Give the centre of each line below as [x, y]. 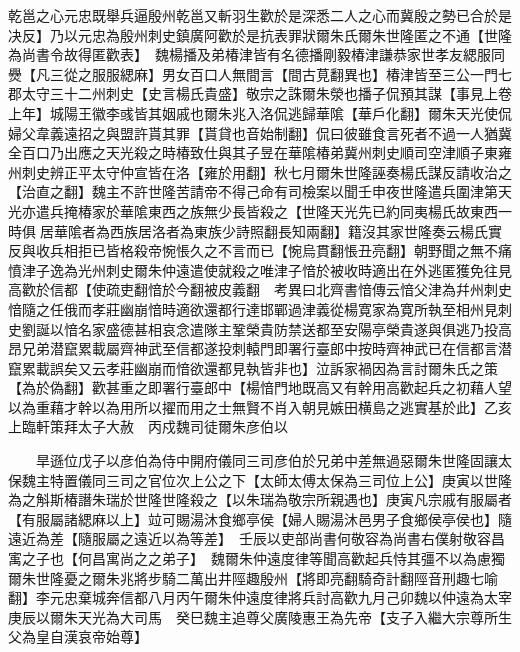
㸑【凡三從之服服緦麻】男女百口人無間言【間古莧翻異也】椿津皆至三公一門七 [260, 73]
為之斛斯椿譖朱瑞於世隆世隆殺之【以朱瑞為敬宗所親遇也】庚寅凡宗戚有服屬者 [260, 499]
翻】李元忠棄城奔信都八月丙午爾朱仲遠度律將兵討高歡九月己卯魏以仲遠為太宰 [260, 597]
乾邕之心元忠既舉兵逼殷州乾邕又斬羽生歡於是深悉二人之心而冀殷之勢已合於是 [260, 15]
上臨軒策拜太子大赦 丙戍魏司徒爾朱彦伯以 [148, 426]
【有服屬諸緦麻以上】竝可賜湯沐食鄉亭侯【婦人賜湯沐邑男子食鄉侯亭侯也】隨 [260, 518]
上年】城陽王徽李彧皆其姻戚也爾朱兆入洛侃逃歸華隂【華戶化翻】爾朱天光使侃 [260, 112]
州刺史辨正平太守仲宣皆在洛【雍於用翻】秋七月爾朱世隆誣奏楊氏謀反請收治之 [260, 171]
